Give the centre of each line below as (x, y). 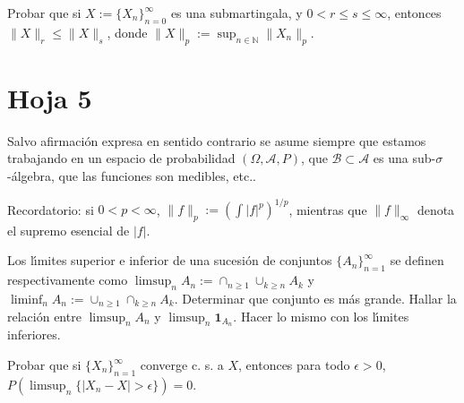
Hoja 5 (50, 97)
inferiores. (34, 334)
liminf (26, 300)
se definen (417, 260)
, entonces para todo (294, 365)
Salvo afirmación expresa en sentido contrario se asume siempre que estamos (217, 140)
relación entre (44, 316)
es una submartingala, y (236, 13)
